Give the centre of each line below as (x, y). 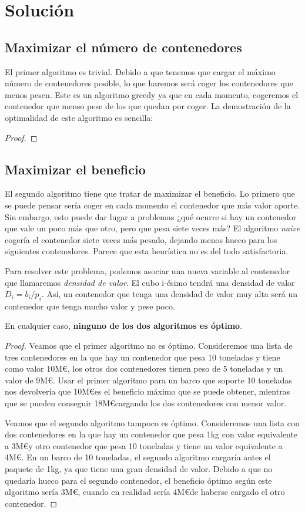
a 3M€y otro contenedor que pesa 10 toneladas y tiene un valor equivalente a (144, 445)
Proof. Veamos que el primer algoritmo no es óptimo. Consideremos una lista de (149, 346)
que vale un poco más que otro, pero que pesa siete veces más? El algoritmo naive (152, 228)
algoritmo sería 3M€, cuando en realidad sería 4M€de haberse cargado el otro (145, 492)
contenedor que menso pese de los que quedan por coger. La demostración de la (148, 106)
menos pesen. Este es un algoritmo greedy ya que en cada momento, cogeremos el (152, 94)
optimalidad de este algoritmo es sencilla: (79, 117)
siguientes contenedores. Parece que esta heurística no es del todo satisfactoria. (147, 251)
